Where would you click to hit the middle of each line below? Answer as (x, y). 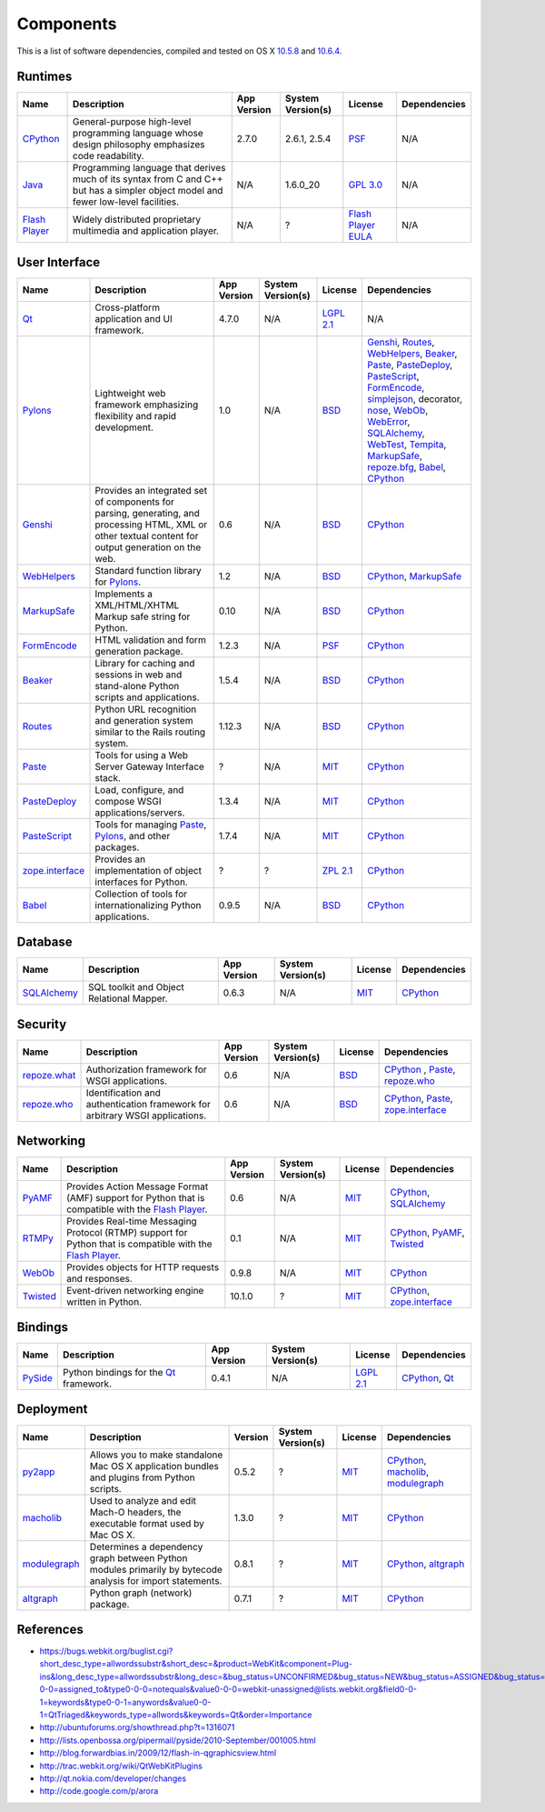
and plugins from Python (142, 1477)
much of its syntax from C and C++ (148, 179)
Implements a (124, 594)
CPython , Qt (427, 1378)
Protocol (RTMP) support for (127, 1232)
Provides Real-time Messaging (132, 1221)
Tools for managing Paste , (151, 825)
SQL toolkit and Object (136, 987)
